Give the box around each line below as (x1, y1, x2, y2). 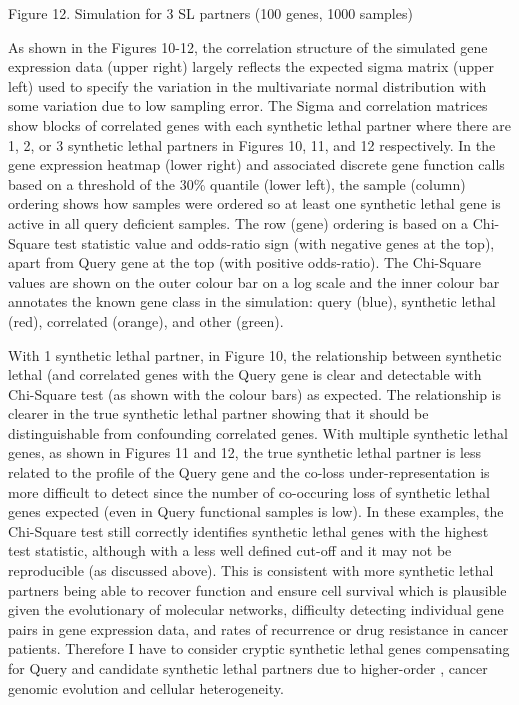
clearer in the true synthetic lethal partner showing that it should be (8, 403, 429, 424)
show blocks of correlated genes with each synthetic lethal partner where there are (8, 114, 511, 135)
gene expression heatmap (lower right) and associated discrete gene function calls (8, 154, 505, 175)
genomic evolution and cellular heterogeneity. (8, 677, 284, 698)
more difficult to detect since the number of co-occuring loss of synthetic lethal (8, 481, 490, 502)
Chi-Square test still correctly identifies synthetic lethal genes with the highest (8, 520, 489, 541)
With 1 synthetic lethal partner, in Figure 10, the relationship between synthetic (8, 344, 502, 365)
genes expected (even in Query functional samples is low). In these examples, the (8, 501, 504, 522)
